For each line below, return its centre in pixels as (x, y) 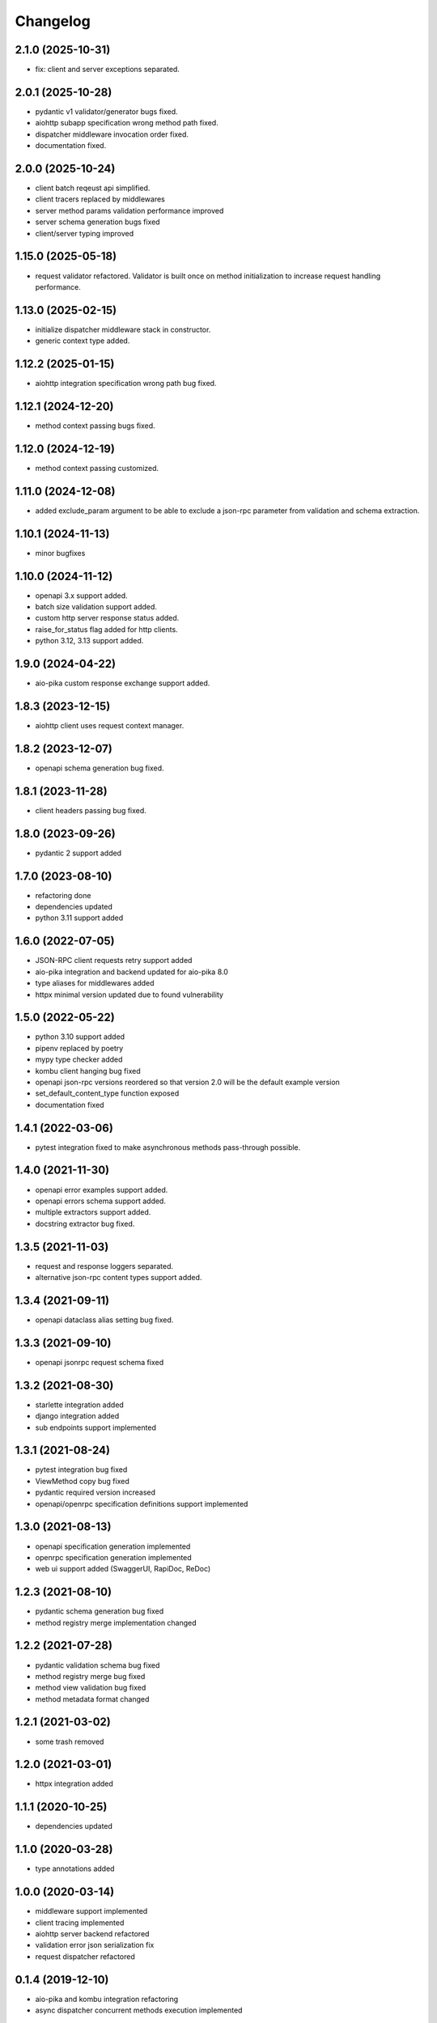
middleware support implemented (91, 1911)
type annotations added (75, 1868)
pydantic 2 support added (78, 853)
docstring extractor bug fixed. (85, 1224)
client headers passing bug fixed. (91, 810)
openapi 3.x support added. (82, 596)
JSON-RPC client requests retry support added (114, 961)
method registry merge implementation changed (116, 1622)
